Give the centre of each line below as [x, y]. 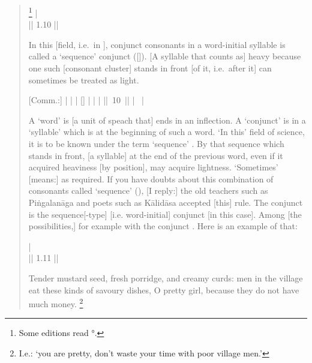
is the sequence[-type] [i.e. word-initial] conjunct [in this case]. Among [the [165, 214]
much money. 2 [56, 303]
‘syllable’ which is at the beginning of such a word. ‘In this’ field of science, [166, 132]
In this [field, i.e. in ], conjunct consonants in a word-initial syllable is [157, 44]
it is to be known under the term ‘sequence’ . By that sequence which [156, 143]
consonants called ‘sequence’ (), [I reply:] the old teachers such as [148, 190]
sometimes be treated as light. [84, 79]
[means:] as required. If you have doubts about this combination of [151, 178]
